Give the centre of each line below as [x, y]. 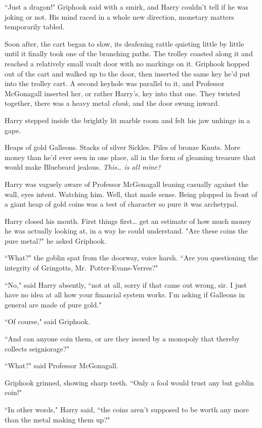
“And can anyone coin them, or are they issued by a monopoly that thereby [122, 339]
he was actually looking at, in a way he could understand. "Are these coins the [126, 231]
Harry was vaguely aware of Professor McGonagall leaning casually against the [126, 184]
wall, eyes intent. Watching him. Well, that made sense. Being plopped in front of [131, 194]
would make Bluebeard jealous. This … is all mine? [83, 167]
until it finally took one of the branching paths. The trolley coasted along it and [129, 53]
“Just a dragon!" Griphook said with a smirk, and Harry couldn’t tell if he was [127, 7]
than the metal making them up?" [57, 419]
